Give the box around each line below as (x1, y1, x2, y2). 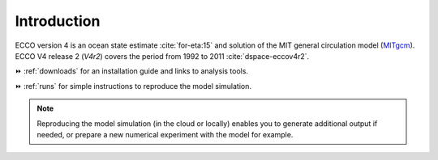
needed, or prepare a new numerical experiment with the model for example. (36, 129, 294, 139)
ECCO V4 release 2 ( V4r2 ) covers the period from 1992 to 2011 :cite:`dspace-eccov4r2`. (15, 51, 310, 61)
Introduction (15, 12, 101, 30)
